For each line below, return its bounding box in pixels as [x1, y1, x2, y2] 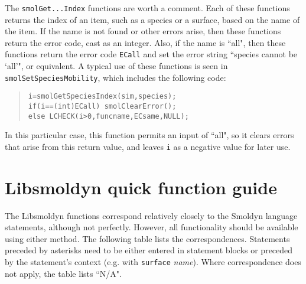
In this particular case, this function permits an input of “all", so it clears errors [5, 129, 294, 141]
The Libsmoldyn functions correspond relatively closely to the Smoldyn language [5, 209, 298, 221]
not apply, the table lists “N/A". [5, 267, 122, 279]
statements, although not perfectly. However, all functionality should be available [5, 221, 298, 233]
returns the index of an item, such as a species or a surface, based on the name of [5, 13, 300, 25]
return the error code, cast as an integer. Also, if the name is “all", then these [5, 36, 286, 48]
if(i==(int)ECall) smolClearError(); [28, 102, 177, 110]
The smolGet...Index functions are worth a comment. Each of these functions [5, 2, 290, 14]
